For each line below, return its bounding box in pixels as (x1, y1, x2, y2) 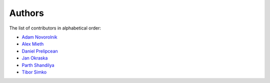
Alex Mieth (21, 41, 44, 47)
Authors (9, 7, 44, 18)
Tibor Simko (21, 69, 47, 75)
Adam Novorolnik (21, 34, 57, 40)
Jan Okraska (21, 55, 48, 61)
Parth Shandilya (21, 62, 54, 68)
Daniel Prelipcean (21, 48, 58, 54)
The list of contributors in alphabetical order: (9, 25, 101, 31)
